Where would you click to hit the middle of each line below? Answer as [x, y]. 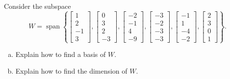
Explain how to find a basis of [61, 54]
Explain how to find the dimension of [71, 70]
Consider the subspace [38, 6]
